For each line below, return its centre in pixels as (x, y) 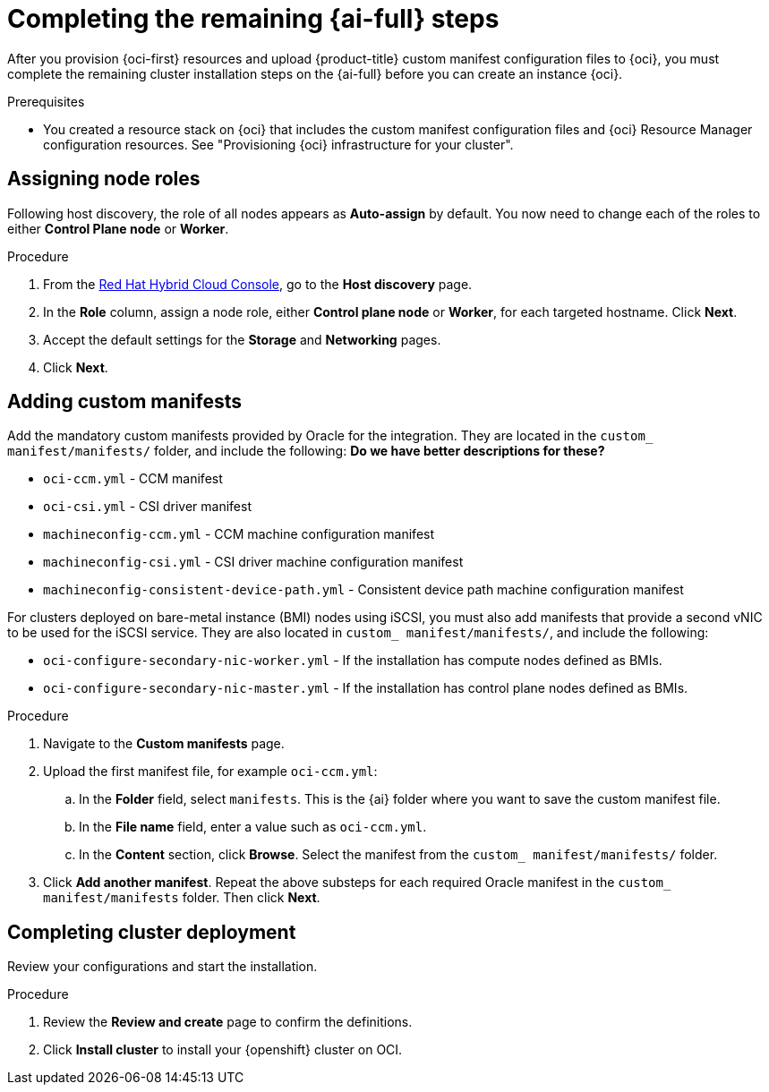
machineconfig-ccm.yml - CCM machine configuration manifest (239, 534)
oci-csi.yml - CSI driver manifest (147, 507)
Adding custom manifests (124, 402)
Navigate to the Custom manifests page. (164, 744)
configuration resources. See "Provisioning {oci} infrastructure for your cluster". (278, 144)
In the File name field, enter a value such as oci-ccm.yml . (253, 827)
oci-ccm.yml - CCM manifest (133, 479)
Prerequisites (46, 101)
